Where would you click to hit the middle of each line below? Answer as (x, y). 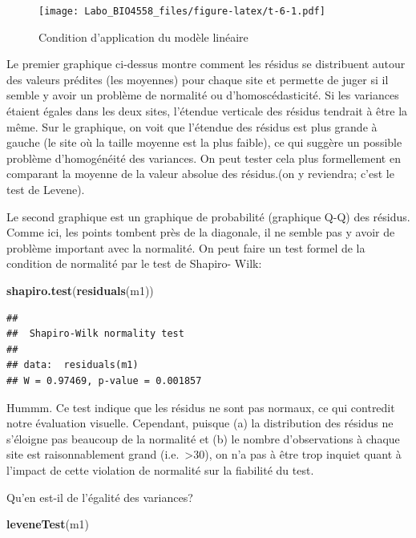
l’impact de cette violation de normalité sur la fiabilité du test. (160, 469)
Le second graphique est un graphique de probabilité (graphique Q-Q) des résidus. (208, 216)
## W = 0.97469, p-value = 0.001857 (104, 380)
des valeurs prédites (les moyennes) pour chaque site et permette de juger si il (198, 79)
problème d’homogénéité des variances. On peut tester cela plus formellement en (204, 158)
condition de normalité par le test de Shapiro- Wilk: (134, 263)
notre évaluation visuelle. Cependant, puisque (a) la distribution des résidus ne (200, 423)
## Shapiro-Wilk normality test (95, 334)
